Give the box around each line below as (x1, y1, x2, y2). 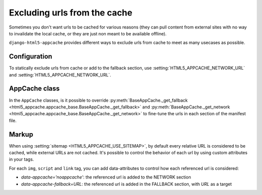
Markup (9, 130, 33, 138)
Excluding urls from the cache (9, 7, 133, 18)
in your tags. (9, 156, 34, 162)
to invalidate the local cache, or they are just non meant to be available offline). (9, 30, 167, 36)
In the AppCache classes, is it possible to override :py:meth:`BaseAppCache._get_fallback (9, 97, 188, 103)
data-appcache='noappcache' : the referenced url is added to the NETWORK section (21, 174, 191, 180)
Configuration (9, 52, 52, 60)
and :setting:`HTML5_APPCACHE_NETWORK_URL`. (9, 72, 112, 77)
